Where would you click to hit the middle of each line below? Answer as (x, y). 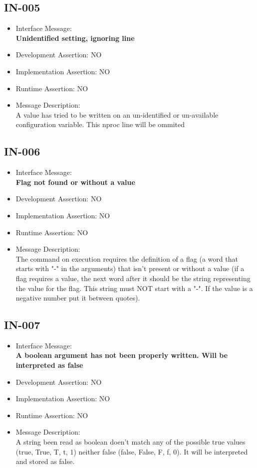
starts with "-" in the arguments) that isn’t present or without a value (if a (130, 268)
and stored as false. (45, 461)
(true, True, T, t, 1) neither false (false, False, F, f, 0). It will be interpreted (132, 451)
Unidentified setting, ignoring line (75, 38)
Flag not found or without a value (75, 182)
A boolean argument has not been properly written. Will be (122, 355)
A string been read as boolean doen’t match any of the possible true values (130, 442)
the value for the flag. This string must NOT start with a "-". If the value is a (134, 288)
